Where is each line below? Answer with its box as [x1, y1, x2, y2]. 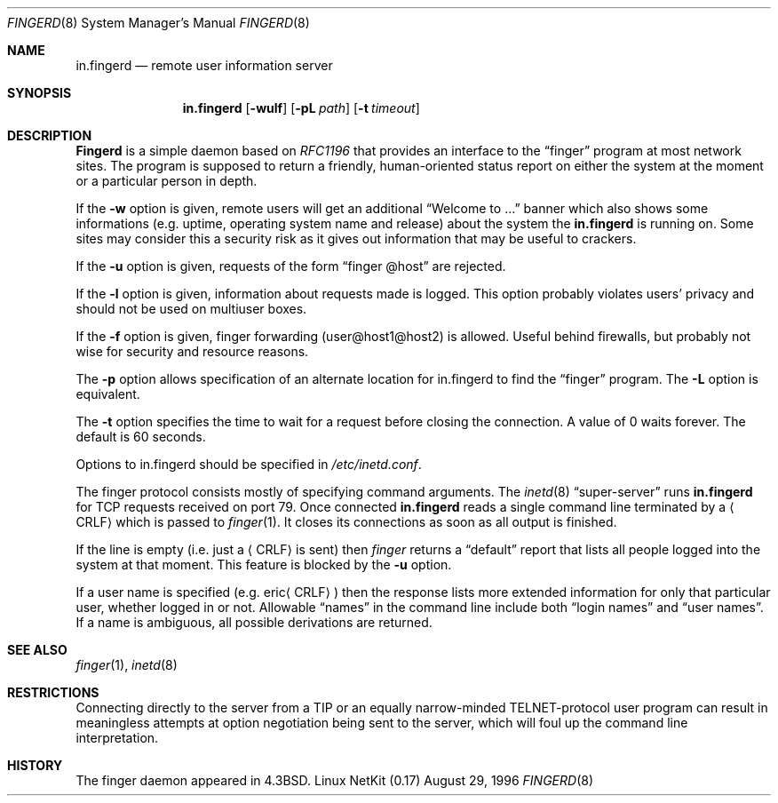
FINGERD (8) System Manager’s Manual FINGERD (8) [7, 15, 310, 30]
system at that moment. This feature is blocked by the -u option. [75, 557, 452, 572]
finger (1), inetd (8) [75, 657, 178, 672]
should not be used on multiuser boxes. [75, 301, 307, 316]
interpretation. [75, 730, 159, 745]
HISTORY [7, 758, 63, 773]
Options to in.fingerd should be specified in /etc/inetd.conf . [75, 457, 422, 472]
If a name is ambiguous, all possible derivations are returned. [75, 615, 433, 630]
